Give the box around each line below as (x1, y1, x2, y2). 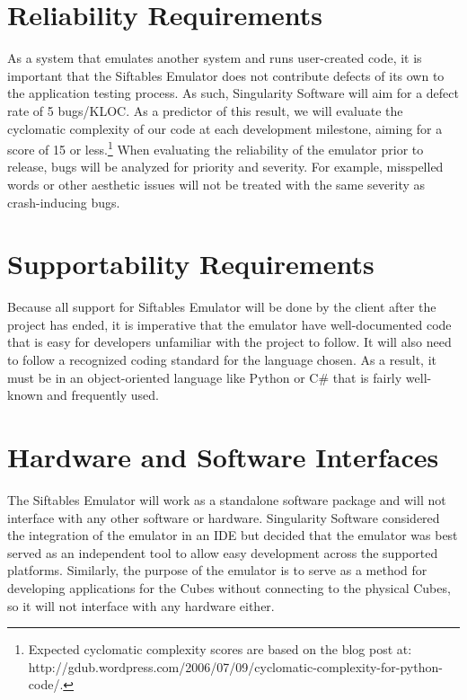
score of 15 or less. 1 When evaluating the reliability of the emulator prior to (7, 137, 424, 158)
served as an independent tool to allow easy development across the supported (7, 543, 438, 562)
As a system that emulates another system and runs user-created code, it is (7, 49, 422, 67)
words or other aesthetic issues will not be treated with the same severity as (7, 174, 426, 193)
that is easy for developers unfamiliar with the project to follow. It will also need (7, 332, 452, 351)
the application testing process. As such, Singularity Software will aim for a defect (7, 84, 459, 102)
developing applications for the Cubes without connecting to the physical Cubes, (7, 578, 451, 597)
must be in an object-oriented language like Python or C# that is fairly (7, 368, 402, 386)
